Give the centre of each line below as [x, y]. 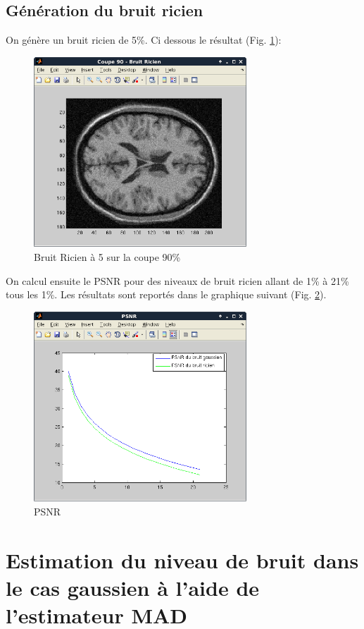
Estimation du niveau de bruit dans [182, 560]
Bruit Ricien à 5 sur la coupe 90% [107, 256]
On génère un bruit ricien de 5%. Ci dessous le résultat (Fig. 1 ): [144, 40]
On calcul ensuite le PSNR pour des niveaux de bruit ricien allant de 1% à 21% [177, 280]
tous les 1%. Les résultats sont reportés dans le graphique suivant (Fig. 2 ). [166, 294]
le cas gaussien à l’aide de [133, 587]
